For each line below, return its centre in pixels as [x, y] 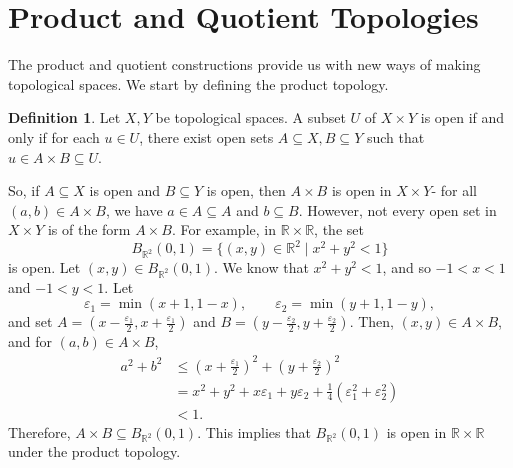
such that [395, 136]
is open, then [246, 190]
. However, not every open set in [397, 209]
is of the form [89, 229]
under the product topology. [94, 451]
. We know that [261, 267]
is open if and [462, 117]
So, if [24, 190]
